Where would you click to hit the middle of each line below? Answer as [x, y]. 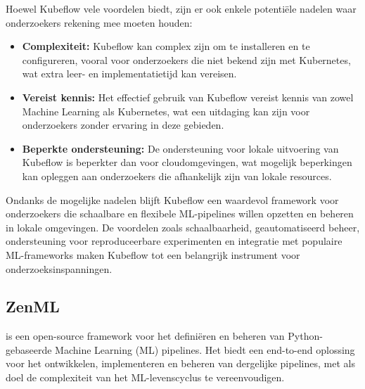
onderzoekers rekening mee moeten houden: [99, 22]
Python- [305, 336]
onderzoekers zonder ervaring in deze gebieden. [123, 125]
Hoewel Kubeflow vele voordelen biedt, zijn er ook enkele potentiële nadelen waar [181, 8]
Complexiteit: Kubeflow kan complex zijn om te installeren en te [166, 46]
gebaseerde [29, 349]
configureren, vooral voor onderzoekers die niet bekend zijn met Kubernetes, [186, 59]
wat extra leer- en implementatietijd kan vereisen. [129, 74]
